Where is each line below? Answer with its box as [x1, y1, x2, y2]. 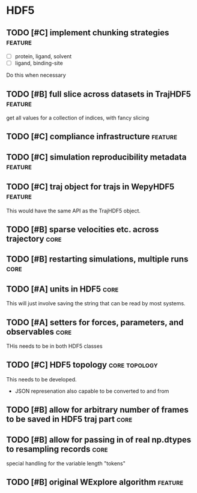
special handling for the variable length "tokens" [6, 459, 126, 467]
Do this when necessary [6, 71, 66, 79]
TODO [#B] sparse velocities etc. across [6, 224, 159, 235]
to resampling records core [6, 444, 108, 454]
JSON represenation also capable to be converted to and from [14, 387, 169, 395]
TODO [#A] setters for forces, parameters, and [6, 317, 184, 327]
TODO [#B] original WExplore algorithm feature [6, 477, 184, 488]
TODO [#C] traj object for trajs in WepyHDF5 [6, 182, 175, 192]
